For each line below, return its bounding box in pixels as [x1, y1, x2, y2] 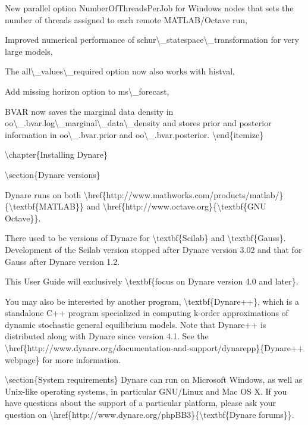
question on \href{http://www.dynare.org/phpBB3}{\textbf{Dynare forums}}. [5, 408, 294, 421]
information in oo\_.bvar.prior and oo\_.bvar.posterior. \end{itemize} [5, 128, 264, 140]
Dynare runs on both [5, 188, 81, 201]
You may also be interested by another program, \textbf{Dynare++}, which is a [5, 295, 299, 307]
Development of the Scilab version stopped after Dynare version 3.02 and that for [5, 243, 302, 255]
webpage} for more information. [5, 353, 121, 365]
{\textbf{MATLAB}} [5, 200, 84, 212]
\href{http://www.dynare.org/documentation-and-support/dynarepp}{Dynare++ [5, 342, 304, 354]
